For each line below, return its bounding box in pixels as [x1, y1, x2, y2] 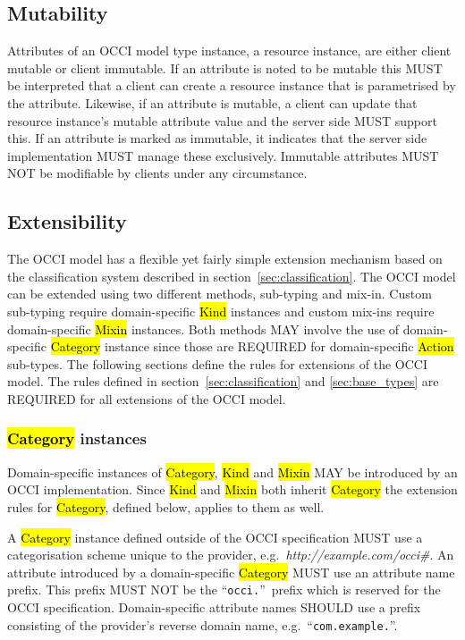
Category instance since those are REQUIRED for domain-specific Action [50, 337, 454, 356]
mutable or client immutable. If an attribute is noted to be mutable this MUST [7, 58, 443, 77]
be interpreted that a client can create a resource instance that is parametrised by [7, 76, 456, 95]
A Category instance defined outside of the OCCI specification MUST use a [7, 527, 423, 546]
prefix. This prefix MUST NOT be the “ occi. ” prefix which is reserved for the [7, 580, 441, 599]
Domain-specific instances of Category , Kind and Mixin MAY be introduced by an [7, 462, 458, 481]
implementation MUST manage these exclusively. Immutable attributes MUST [7, 146, 439, 164]
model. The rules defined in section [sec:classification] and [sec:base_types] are [7, 372, 439, 391]
